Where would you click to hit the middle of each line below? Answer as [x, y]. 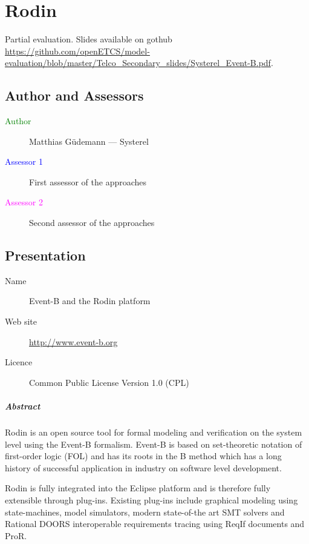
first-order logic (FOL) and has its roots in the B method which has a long [143, 456]
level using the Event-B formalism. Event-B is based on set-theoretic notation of [154, 444]
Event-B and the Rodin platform [90, 301]
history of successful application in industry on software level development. [143, 467]
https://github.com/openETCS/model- [77, 51]
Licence [19, 362]
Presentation [45, 255]
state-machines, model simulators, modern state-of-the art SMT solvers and [145, 512]
